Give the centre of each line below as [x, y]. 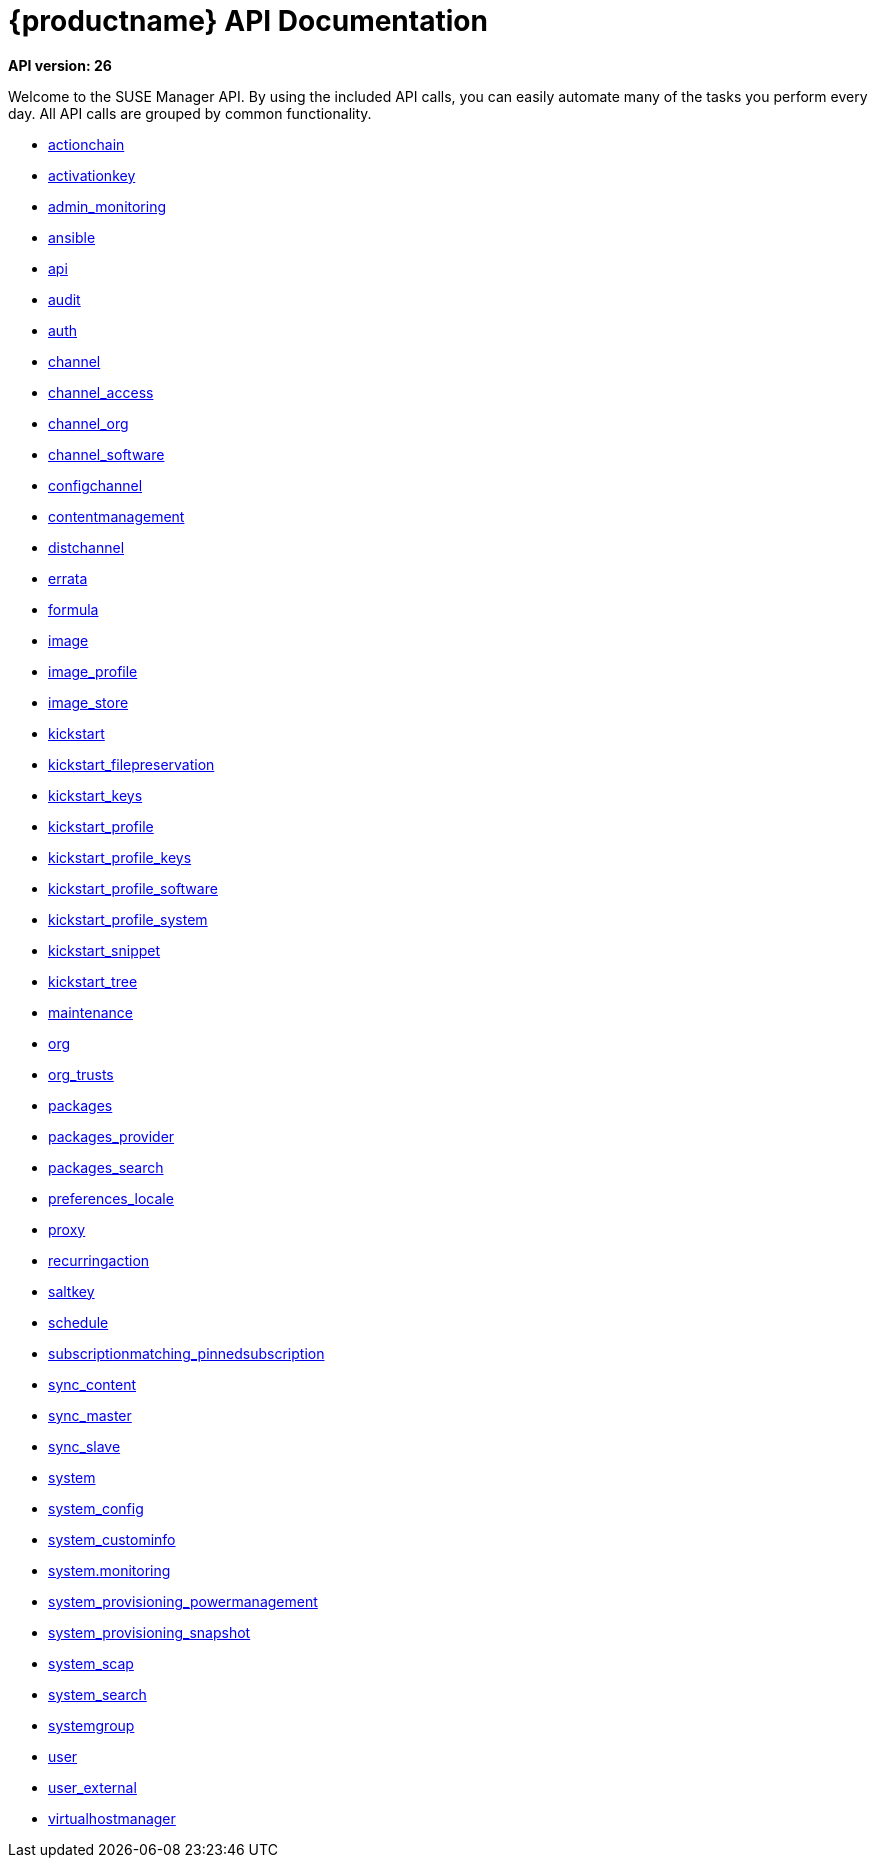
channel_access [101, 392]
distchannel [86, 547]
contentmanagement [116, 516]
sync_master [90, 1415]
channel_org [88, 423]
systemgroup [91, 1725]
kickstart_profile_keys [120, 857]
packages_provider [111, 1136]
